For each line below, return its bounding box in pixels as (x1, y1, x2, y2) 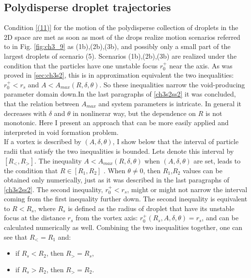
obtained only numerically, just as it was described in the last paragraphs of (4, 175, 229, 185)
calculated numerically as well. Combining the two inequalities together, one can (4, 222, 243, 232)
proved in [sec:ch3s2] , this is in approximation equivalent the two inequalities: (4, 70, 234, 80)
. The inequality (34, 155, 82, 165)
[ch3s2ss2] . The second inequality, (4, 184, 103, 194)
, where (34, 203, 56, 213)
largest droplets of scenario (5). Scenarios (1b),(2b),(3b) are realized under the (4, 50, 237, 61)
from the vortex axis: (75, 213, 138, 223)
